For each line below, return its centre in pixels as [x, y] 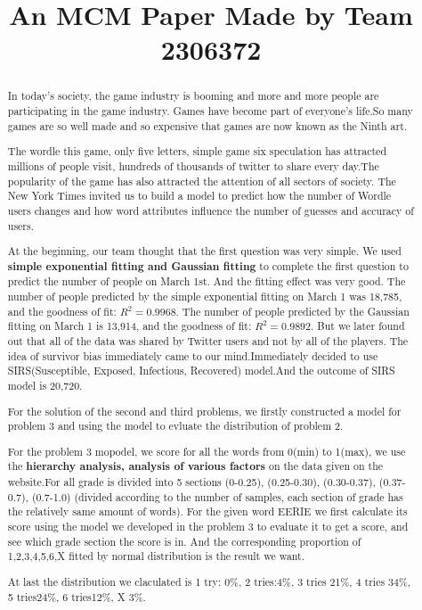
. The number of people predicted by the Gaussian [292, 311]
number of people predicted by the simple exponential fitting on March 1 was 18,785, [205, 297]
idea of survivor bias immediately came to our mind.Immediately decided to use [193, 355]
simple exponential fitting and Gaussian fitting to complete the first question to [208, 266]
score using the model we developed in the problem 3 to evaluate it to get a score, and [208, 526]
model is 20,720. [45, 385]
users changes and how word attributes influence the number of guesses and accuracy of [211, 210]
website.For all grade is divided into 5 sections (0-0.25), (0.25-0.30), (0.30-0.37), [191, 482]
